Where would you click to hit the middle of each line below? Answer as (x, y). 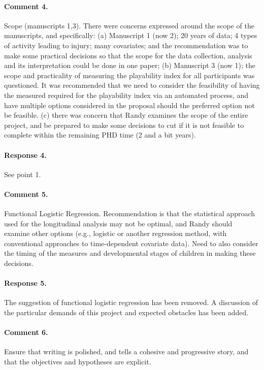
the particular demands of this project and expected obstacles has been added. (126, 312)
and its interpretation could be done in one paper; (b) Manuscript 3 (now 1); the (130, 65)
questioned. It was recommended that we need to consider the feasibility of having (132, 85)
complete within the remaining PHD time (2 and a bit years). (100, 135)
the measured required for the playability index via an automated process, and (126, 95)
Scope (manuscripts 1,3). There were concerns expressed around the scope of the (129, 25)
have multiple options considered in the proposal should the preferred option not (129, 105)
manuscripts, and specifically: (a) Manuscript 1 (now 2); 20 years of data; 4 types (131, 35)
